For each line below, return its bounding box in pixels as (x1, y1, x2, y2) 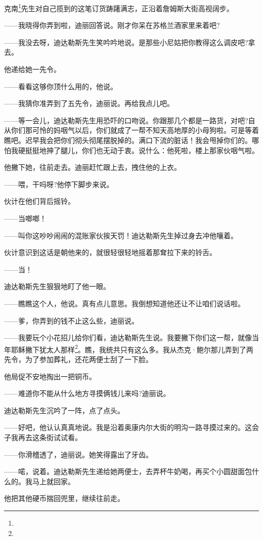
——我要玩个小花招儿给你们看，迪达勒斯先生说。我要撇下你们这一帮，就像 (4, 332, 252, 343)
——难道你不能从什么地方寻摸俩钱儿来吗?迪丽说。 (4, 388, 170, 399)
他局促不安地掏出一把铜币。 (4, 371, 96, 381)
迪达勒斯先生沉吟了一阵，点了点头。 (4, 405, 124, 415)
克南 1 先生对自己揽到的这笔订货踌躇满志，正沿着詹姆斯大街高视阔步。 (4, 2, 234, 13)
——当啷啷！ (4, 212, 47, 223)
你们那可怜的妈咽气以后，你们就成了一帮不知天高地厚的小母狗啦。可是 (11, 125, 245, 135)
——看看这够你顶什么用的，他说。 (4, 81, 117, 91)
